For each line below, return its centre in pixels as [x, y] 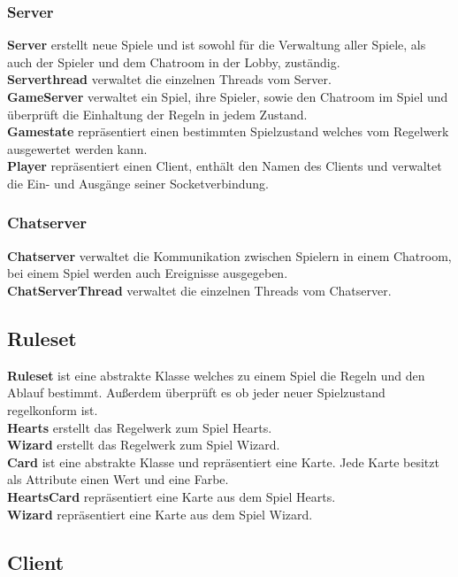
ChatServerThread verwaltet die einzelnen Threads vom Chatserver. [199, 290]
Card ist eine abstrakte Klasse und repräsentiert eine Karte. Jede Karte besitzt [223, 462]
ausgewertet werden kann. [77, 148]
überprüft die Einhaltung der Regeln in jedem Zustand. [157, 114]
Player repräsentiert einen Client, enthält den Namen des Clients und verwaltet [225, 166]
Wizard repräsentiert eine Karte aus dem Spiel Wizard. [160, 514]
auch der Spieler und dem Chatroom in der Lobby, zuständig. [174, 62]
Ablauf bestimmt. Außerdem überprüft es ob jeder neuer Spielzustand [196, 392]
